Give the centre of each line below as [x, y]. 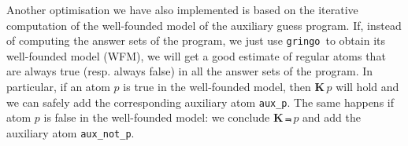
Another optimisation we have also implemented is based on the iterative [182, 9]
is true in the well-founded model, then [217, 87]
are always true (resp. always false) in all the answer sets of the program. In [190, 71]
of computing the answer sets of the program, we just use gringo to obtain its [196, 40]
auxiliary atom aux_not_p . [70, 132]
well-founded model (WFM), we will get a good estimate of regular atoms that [196, 55]
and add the [332, 117]
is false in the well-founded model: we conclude [157, 117]
